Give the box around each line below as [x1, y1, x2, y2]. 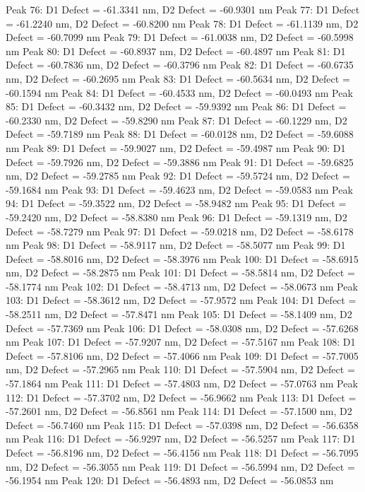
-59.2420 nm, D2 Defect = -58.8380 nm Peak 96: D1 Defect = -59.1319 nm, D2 [6, 209, 347, 224]
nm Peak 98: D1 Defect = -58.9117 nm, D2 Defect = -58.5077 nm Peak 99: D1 [6, 238, 346, 252]
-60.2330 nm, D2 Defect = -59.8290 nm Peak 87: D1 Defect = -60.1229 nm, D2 [6, 112, 347, 127]
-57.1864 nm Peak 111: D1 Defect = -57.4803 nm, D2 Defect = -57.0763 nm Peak [6, 376, 358, 391]
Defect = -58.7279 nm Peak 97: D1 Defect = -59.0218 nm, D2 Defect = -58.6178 [6, 223, 354, 238]
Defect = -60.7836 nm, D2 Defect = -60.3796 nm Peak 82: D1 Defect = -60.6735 [6, 57, 354, 72]
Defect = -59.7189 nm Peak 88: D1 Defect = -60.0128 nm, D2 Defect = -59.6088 [6, 127, 354, 141]
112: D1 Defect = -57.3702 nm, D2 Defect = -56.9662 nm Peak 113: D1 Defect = [6, 389, 357, 404]
